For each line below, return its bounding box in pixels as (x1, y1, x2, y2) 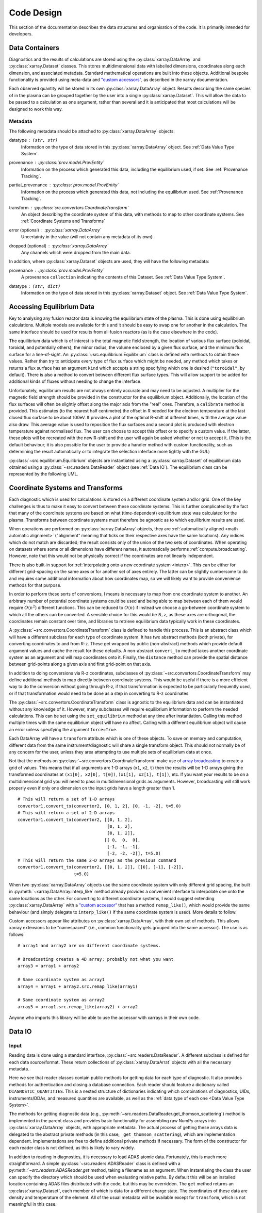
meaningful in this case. (9, 1201, 57, 1207)
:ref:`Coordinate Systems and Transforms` (21, 218, 105, 224)
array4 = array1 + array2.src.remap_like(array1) (17, 984, 138, 989)
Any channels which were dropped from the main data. (21, 249, 131, 255)
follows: (9, 932, 25, 937)
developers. (9, 31, 33, 36)
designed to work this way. (9, 106, 63, 112)
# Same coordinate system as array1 (17, 977, 105, 983)
